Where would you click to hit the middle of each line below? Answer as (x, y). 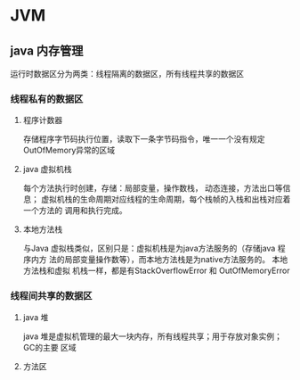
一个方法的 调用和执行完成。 (75, 211)
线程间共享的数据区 (51, 296)
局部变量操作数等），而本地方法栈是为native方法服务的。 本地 (176, 260)
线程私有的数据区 (47, 99)
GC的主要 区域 (49, 347)
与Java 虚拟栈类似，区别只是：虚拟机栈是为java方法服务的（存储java (149, 248)
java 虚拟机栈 (47, 169)
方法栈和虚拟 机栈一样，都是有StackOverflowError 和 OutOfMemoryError (156, 271)
